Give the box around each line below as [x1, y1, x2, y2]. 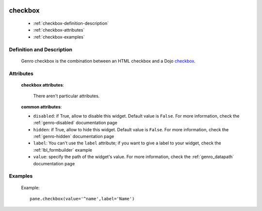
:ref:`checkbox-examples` [33, 34, 85, 40]
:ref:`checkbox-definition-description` [33, 20, 109, 26]
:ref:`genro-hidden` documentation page [33, 134, 114, 140]
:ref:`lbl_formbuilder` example [33, 147, 92, 153]
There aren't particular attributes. [33, 93, 100, 99]
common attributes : [21, 104, 62, 110]
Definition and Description [9, 46, 73, 53]
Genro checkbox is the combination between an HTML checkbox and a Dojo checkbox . [21, 58, 196, 64]
